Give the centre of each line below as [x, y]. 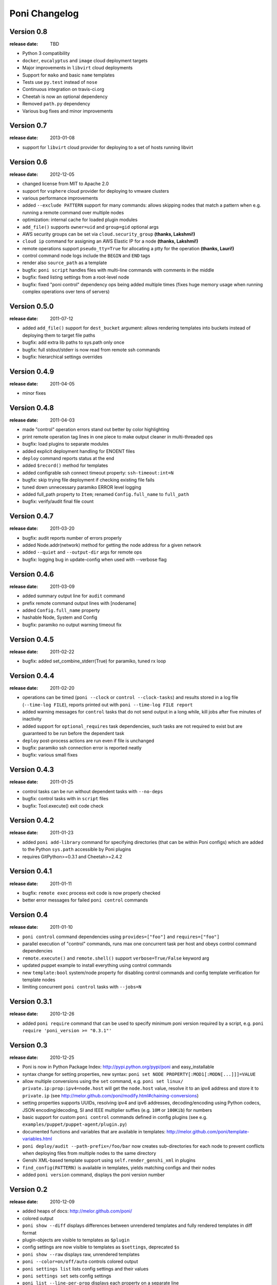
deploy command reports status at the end [68, 458]
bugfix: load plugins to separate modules [65, 444]
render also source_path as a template [65, 263]
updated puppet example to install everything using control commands [97, 965]
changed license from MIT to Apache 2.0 [65, 184]
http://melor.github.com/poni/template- [208, 1131]
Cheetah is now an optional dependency [65, 96]
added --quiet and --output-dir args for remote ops [82, 552]
